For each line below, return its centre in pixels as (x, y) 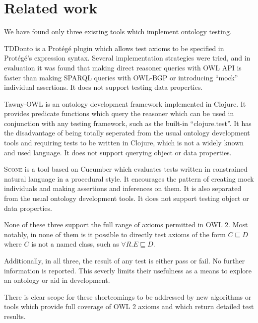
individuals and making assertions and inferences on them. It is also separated (123, 188)
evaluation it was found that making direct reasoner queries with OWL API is (123, 67)
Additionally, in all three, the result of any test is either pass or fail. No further (125, 260)
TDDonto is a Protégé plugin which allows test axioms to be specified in (114, 48)
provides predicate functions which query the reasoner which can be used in (119, 113)
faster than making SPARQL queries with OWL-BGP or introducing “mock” (121, 77)
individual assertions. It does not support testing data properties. (103, 87)
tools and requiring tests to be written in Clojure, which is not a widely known (124, 143)
